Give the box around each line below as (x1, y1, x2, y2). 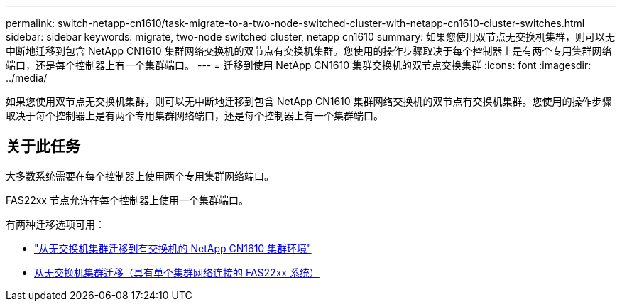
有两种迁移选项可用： (6, 217, 105, 230)
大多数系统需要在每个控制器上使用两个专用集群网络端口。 (6, 169, 274, 182)
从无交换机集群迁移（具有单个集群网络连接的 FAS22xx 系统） (34, 266, 320, 279)
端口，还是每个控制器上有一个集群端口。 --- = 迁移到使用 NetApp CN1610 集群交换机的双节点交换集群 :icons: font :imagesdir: (6, 59, 591, 71)
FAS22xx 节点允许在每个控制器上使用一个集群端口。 (6, 193, 249, 206)
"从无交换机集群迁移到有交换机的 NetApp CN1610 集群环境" (34, 242, 312, 254)
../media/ (6, 72, 48, 84)
